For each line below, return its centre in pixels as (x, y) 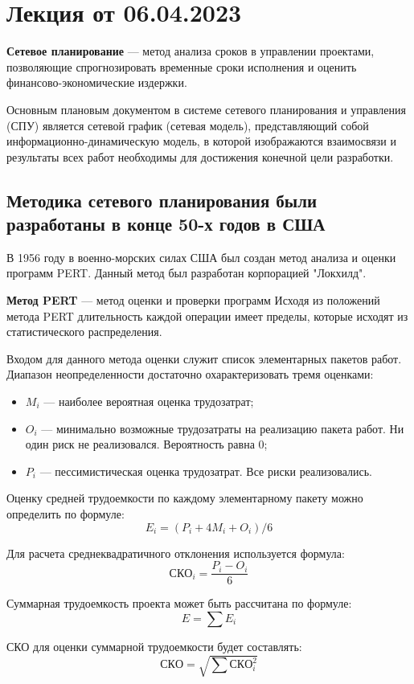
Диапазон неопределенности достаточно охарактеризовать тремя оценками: (190, 374)
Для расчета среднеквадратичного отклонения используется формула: (176, 553)
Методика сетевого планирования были (162, 200)
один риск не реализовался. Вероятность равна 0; (146, 444)
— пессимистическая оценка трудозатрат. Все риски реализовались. (206, 471)
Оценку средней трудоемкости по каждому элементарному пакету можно (185, 498)
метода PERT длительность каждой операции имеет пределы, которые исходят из (207, 315)
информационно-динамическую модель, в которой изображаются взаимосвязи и (202, 141)
